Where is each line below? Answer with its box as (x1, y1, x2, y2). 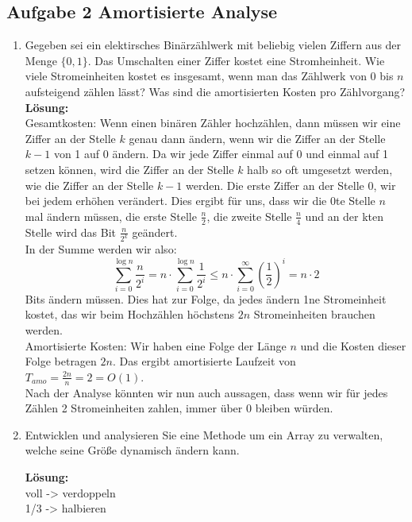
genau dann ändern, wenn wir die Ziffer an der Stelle (129, 130, 386, 146)
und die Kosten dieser (300, 337, 406, 354)
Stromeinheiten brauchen (253, 306, 375, 323)
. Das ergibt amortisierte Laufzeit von (112, 353, 296, 369)
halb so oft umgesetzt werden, (247, 160, 393, 177)
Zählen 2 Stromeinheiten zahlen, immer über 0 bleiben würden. (25, 400, 333, 416)
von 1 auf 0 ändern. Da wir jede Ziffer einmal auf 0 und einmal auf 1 (53, 145, 388, 162)
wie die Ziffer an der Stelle (25, 176, 154, 193)
